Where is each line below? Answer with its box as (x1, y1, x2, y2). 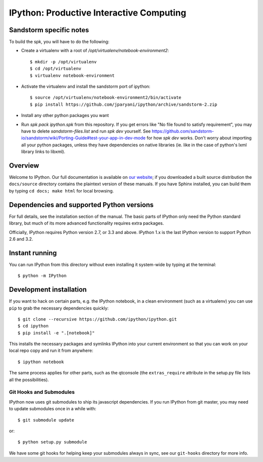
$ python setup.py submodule (18, 439, 87, 445)
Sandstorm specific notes (9, 26, 90, 34)
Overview (9, 161, 39, 170)
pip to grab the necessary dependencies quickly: (9, 305, 109, 311)
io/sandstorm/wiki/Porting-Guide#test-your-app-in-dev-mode (21, 135, 146, 141)
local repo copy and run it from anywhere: (9, 347, 94, 353)
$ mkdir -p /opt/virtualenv (30, 59, 97, 64)
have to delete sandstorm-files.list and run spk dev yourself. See (21, 128, 151, 134)
